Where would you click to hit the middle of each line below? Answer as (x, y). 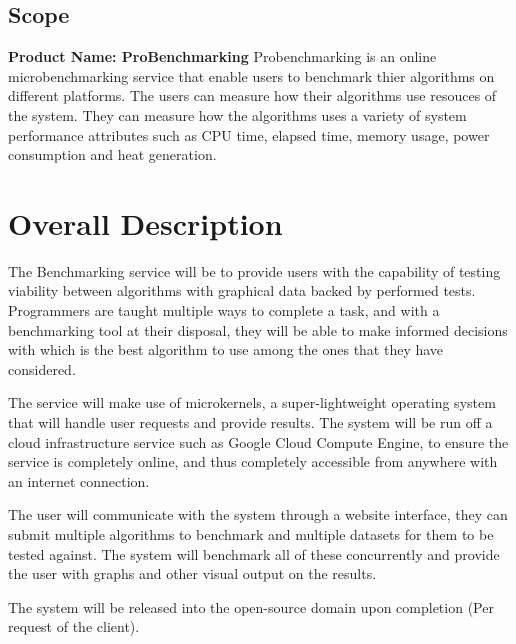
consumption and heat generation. (112, 154)
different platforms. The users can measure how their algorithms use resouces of (252, 95)
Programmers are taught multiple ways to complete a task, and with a (224, 310)
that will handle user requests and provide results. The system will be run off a (250, 422)
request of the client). (74, 626)
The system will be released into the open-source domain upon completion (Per (251, 606)
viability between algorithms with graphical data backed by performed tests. (242, 290)
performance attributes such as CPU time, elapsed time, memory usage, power (249, 134)
